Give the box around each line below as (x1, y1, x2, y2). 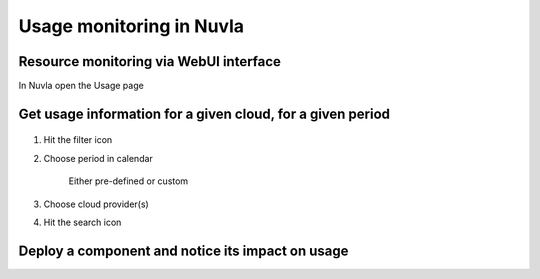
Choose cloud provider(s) (43, 198, 149, 210)
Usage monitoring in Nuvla (18, 15, 245, 37)
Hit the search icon (43, 216, 122, 229)
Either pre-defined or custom (68, 175, 189, 187)
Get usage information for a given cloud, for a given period (18, 105, 390, 122)
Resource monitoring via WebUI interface (18, 53, 282, 70)
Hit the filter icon (43, 134, 113, 146)
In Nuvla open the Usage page (18, 80, 144, 92)
